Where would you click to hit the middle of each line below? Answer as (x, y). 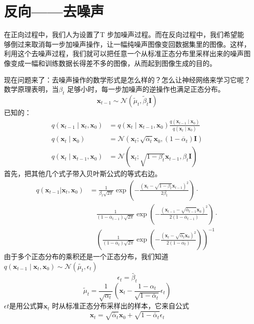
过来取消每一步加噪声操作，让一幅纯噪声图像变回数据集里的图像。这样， (134, 44)
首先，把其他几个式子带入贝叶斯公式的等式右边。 (83, 173)
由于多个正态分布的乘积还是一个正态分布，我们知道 (86, 256)
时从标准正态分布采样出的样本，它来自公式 (121, 306)
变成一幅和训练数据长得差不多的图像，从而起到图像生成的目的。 (113, 63)
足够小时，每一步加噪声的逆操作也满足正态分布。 (146, 89)
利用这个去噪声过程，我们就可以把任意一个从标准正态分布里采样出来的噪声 (124, 53)
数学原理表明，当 (31, 89)
